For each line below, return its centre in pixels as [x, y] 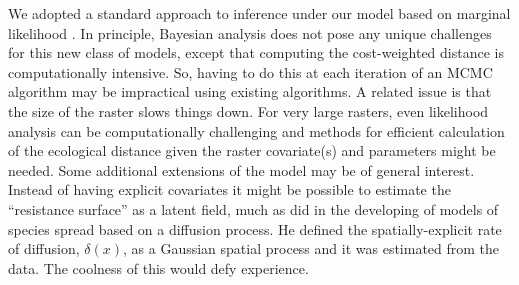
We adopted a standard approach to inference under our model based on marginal [259, 13]
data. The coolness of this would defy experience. [158, 267]
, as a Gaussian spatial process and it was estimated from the [311, 248]
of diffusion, [44, 248]
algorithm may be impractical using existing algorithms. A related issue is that [250, 91]
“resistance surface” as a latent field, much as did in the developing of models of [253, 208]
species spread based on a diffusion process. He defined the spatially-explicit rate [255, 228]
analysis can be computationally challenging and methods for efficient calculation [256, 130]
